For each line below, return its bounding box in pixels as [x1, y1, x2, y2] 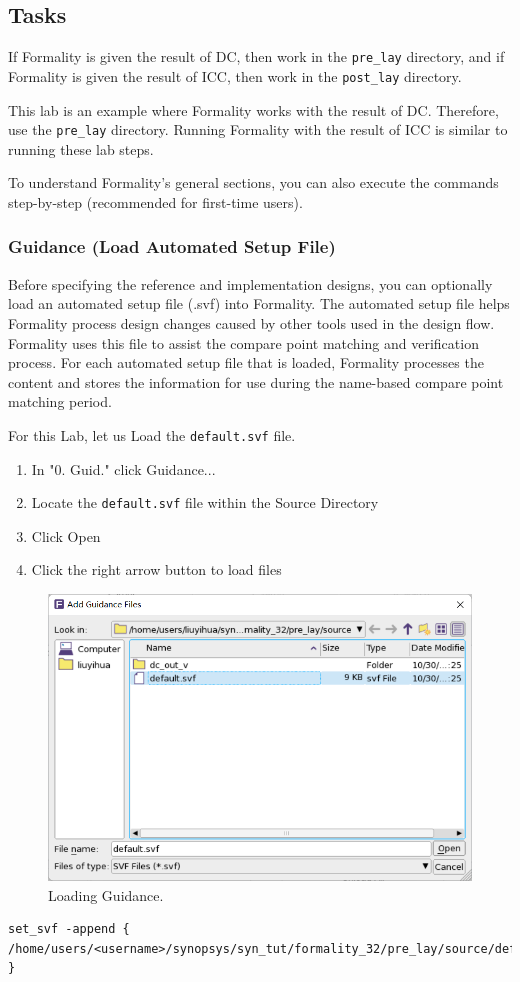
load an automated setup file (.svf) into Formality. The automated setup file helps [8, 293, 510, 314]
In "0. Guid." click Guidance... [31, 458, 216, 479]
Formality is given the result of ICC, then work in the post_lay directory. [8, 65, 462, 86]
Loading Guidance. [48, 884, 164, 905]
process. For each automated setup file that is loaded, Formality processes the [8, 352, 484, 373]
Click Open [31, 525, 101, 546]
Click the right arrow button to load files [31, 559, 282, 580]
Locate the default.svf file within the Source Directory [31, 492, 379, 513]
